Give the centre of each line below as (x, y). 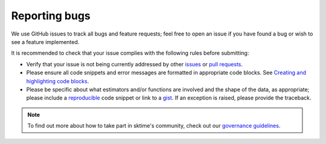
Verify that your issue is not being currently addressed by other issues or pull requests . (135, 64)
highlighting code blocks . (58, 81)
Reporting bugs (51, 16)
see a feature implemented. (45, 42)
